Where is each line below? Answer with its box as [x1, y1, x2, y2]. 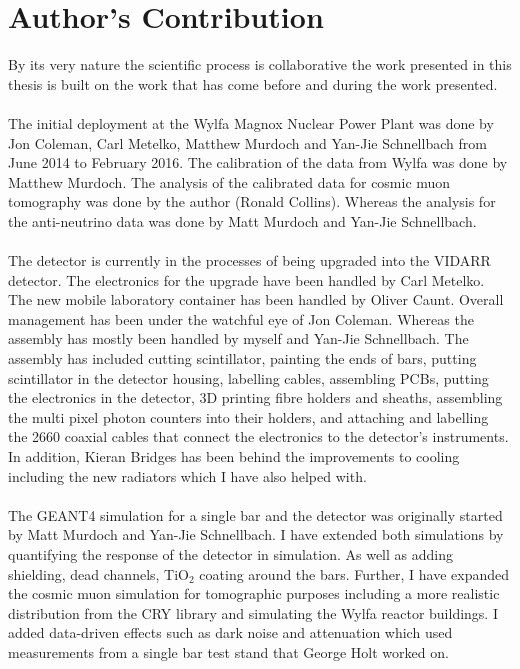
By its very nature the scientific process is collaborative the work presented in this [8, 54, 512, 75]
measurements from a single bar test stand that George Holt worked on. [8, 641, 449, 662]
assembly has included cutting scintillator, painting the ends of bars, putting [8, 348, 477, 369]
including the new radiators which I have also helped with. [8, 465, 367, 486]
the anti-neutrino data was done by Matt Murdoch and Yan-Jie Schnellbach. [8, 210, 477, 231]
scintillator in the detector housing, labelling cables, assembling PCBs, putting [8, 367, 489, 388]
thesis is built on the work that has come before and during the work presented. [8, 73, 498, 94]
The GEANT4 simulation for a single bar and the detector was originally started [8, 504, 503, 525]
